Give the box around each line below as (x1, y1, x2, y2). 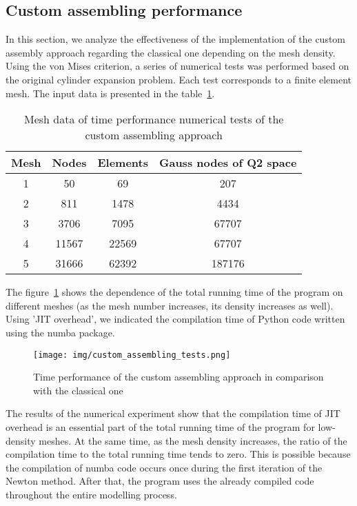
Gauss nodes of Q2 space (159, 154, 297, 171)
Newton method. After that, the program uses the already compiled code (6, 474, 314, 488)
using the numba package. (6, 325, 115, 339)
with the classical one (33, 383, 123, 397)
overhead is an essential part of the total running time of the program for (6, 419, 315, 434)
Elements (97, 154, 148, 171)
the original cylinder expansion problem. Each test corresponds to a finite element (6, 72, 351, 86)
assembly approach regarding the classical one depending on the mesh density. (6, 45, 336, 59)
